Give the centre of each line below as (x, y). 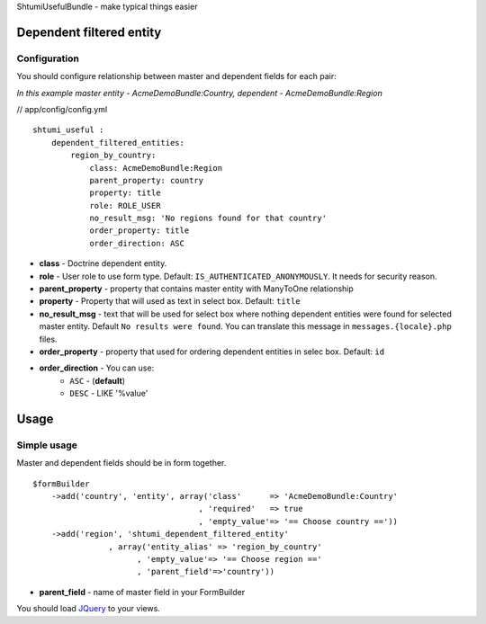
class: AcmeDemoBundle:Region (156, 168)
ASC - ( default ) (98, 380)
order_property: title (139, 231)
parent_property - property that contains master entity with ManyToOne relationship (197, 289)
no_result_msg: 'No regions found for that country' (208, 218)
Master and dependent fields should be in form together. (121, 463)
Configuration (48, 58)
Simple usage (47, 445)
